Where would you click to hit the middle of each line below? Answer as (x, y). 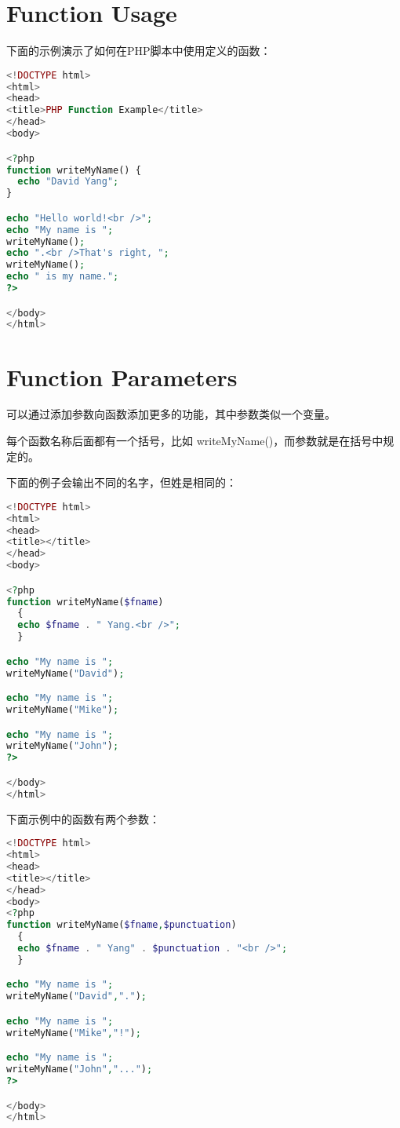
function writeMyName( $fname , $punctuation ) (122, 925)
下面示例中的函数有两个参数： (83, 818)
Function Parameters (122, 376)
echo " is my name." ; (63, 277)
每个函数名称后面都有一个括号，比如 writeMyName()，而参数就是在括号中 (195, 441)
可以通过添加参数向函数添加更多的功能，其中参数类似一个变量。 (171, 414)
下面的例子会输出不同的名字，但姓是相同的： (122, 482)
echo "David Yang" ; (68, 182)
